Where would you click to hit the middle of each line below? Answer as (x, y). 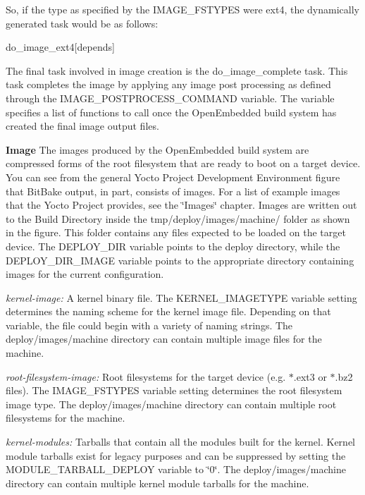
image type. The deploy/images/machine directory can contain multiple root (171, 404)
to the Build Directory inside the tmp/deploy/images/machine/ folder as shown (178, 218)
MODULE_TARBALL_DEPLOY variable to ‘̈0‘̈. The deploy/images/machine (176, 469)
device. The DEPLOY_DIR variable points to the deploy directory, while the (173, 246)
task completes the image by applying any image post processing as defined (168, 84)
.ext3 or (310, 376)
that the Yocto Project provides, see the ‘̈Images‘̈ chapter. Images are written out (181, 205)
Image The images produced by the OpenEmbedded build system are (157, 149)
